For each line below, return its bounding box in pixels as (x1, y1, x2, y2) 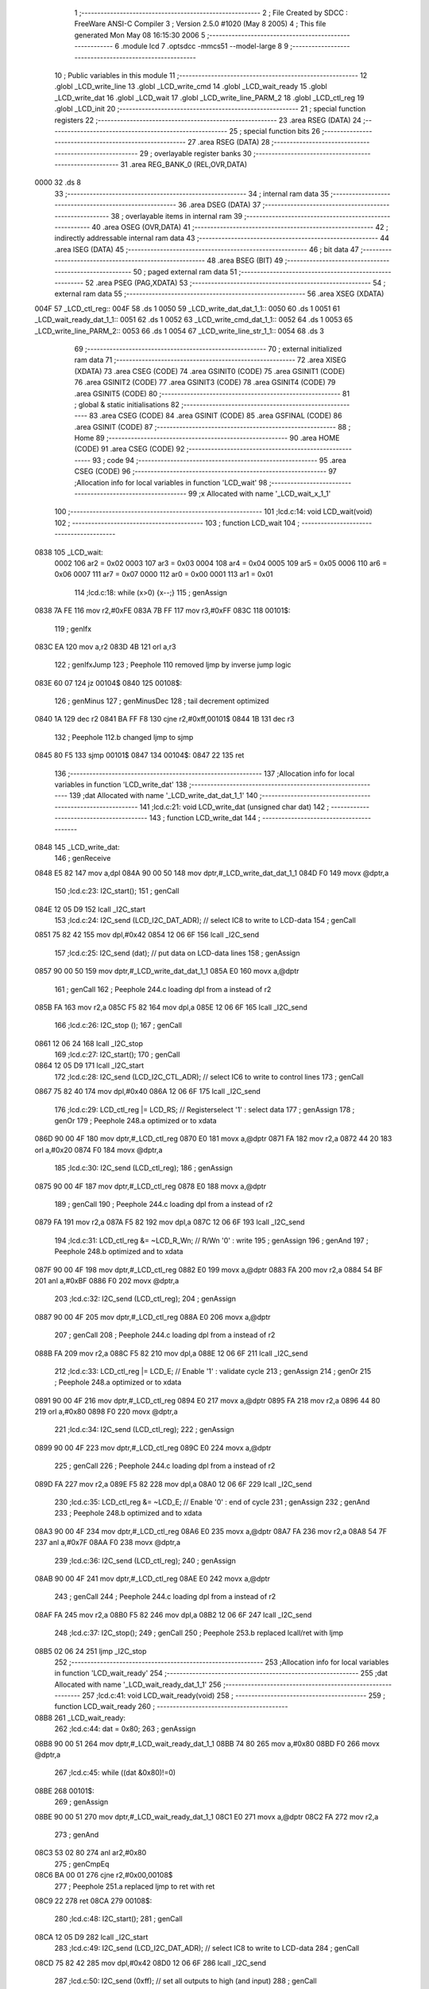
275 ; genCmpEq (54, 1859, 110, 1869)
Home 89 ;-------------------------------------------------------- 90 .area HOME (74, 434, 340, 443)
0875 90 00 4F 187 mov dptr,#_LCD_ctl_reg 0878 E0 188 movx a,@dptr (34, 1181, 266, 1191)
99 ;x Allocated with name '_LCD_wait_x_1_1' (187, 489, 331, 499)
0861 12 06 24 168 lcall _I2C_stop (34, 1038, 143, 1048)
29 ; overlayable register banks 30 (139, 148, 252, 158)
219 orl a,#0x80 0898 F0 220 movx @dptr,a (34, 1407, 178, 1416)
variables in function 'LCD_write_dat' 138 (54, 780, 187, 789)
